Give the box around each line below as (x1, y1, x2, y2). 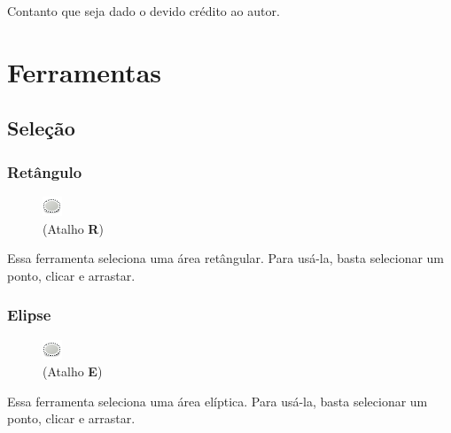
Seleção (7, 114, 75, 142)
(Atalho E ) (43, 362, 103, 381)
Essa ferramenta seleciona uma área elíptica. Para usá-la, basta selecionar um (7, 391, 428, 410)
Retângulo (7, 160, 82, 182)
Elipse (7, 304, 51, 326)
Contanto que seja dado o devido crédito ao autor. (7, 2, 280, 19)
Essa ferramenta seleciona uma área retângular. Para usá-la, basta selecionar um (7, 249, 445, 267)
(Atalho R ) (43, 219, 104, 237)
